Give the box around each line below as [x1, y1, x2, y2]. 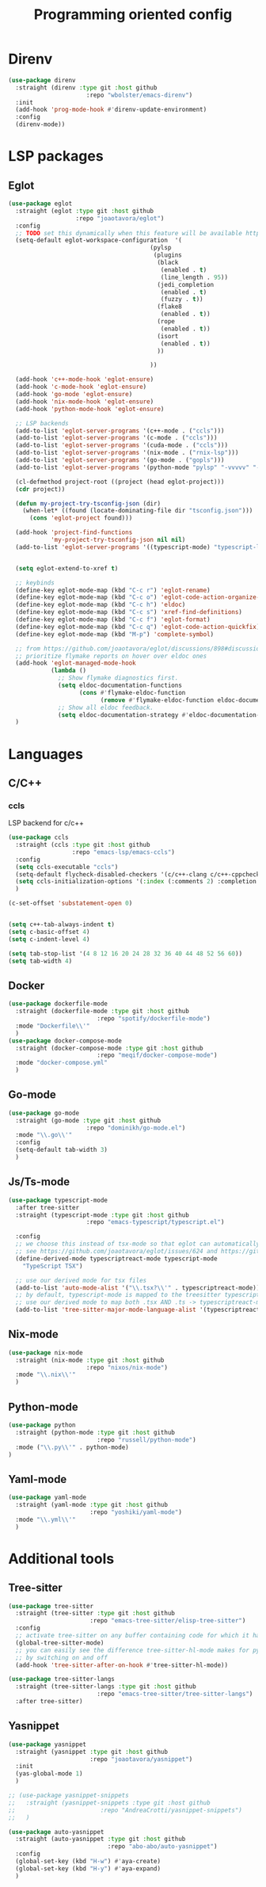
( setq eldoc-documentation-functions [58, 681, 182, 690]
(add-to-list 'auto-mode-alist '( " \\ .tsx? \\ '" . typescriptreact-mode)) [15, 1283, 260, 1292]
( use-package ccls [8, 833, 69, 841]
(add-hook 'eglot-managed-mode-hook [15, 659, 136, 667]
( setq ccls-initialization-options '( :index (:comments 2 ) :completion [15, 878, 257, 886]
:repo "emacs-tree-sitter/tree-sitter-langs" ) [96, 1690, 253, 1698]
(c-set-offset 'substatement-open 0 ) [8, 899, 133, 908]
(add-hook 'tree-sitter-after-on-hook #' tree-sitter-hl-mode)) [15, 1661, 228, 1669]
